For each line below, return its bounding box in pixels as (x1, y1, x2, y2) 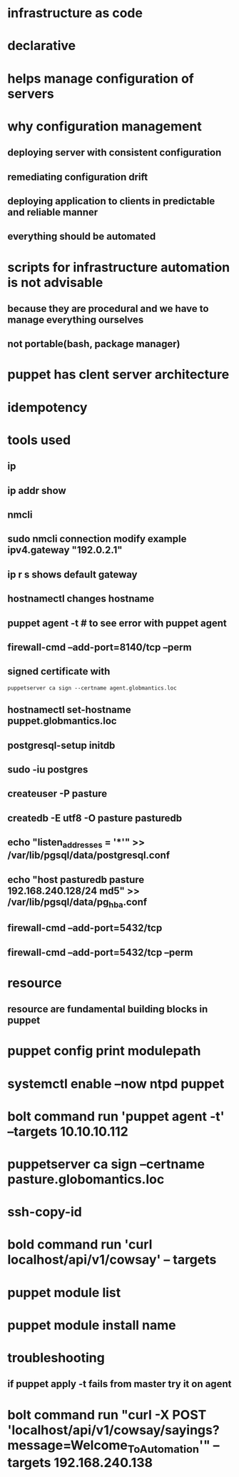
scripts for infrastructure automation (7, 259, 230, 276)
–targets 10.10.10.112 (7, 1123, 128, 1139)
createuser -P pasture (7, 787, 108, 800)
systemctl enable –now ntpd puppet (7, 1076, 225, 1092)
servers (7, 86, 55, 101)
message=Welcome (7, 1437, 128, 1453)
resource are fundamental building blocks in (7, 1003, 208, 1015)
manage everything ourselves (7, 313, 144, 326)
